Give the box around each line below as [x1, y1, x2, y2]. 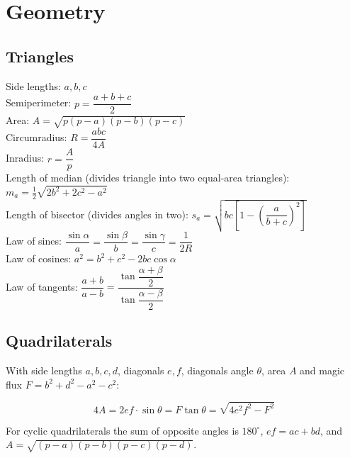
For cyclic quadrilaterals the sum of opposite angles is [6, 423, 239, 437]
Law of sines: [6, 233, 62, 248]
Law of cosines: [6, 251, 72, 266]
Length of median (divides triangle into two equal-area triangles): [6, 170, 290, 185]
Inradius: [6, 150, 45, 165]
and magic [300, 362, 345, 377]
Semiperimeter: [6, 95, 72, 110]
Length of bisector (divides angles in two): [6, 206, 188, 221]
